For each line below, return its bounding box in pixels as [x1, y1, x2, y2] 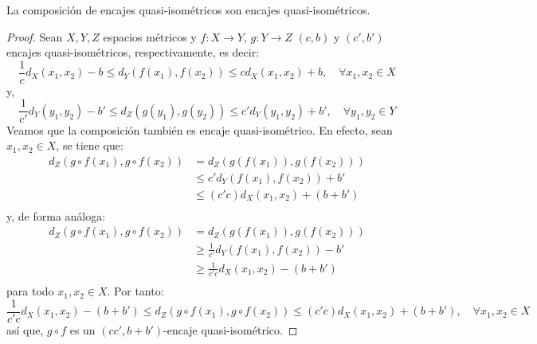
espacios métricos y [103, 28, 197, 45]
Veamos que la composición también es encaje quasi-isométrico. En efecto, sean [6, 121, 393, 138]
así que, [6, 321, 44, 338]
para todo [6, 283, 54, 299]
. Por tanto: [107, 283, 164, 299]
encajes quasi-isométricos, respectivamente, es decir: [6, 44, 260, 61]
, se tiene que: [56, 137, 123, 154]
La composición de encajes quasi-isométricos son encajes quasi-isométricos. [6, 2, 370, 18]
